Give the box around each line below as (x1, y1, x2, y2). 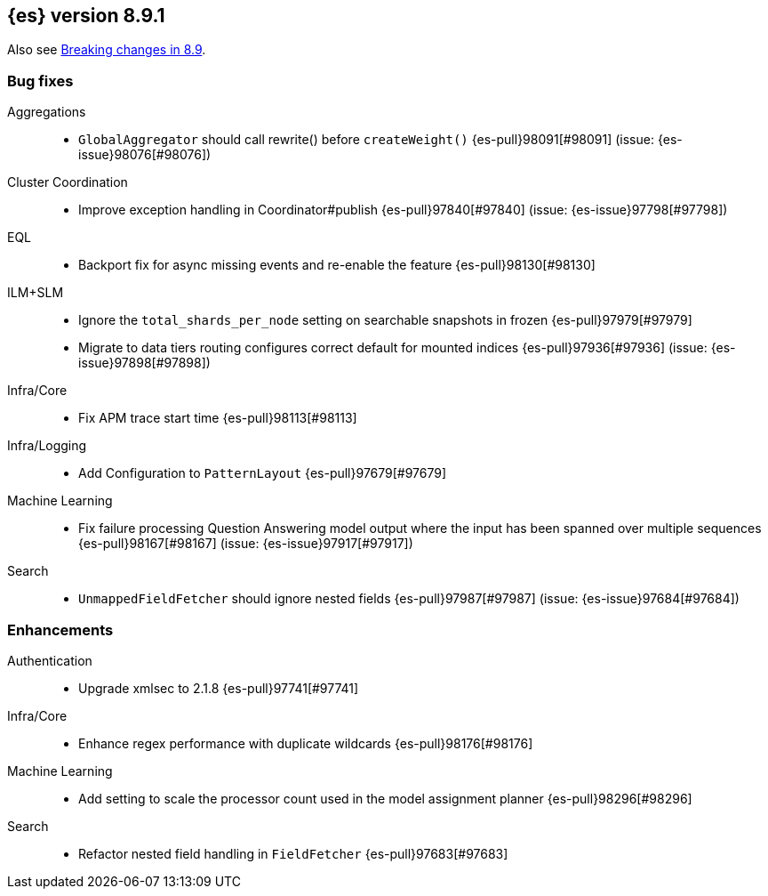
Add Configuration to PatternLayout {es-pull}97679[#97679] (78, 465, 447, 481)
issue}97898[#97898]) (78, 355, 211, 371)
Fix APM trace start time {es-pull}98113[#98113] (78, 410, 357, 426)
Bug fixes (7, 71, 74, 90)
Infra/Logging (7, 438, 87, 454)
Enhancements (7, 620, 114, 639)
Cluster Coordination (7, 174, 128, 190)
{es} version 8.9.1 (7, 4, 165, 27)
